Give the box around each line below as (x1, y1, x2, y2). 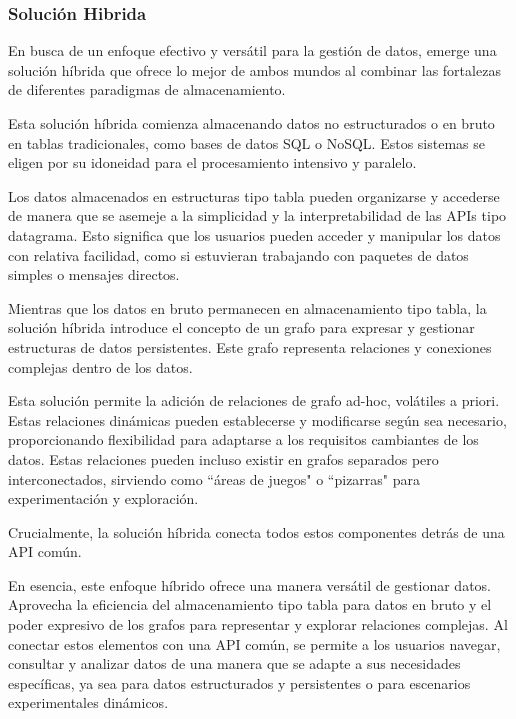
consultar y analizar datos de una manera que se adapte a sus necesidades (8, 653, 461, 674)
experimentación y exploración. (8, 488, 199, 509)
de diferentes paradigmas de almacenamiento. (8, 79, 286, 100)
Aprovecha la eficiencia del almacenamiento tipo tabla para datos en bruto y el (8, 594, 492, 615)
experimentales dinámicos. (8, 692, 169, 713)
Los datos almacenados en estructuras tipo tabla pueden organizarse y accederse (8, 185, 500, 206)
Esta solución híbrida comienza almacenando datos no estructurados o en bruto (8, 113, 495, 133)
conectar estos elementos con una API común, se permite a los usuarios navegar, (8, 633, 501, 654)
